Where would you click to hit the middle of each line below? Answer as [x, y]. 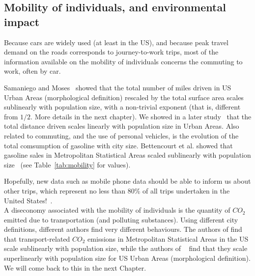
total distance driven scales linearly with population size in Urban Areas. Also [122, 126]
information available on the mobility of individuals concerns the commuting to [123, 61]
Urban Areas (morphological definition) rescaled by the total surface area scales [124, 97]
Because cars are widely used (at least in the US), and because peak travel [116, 42]
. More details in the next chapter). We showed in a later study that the [141, 116]
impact [22, 21]
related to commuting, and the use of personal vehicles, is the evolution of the [121, 135]
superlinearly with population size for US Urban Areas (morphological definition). [127, 258]
